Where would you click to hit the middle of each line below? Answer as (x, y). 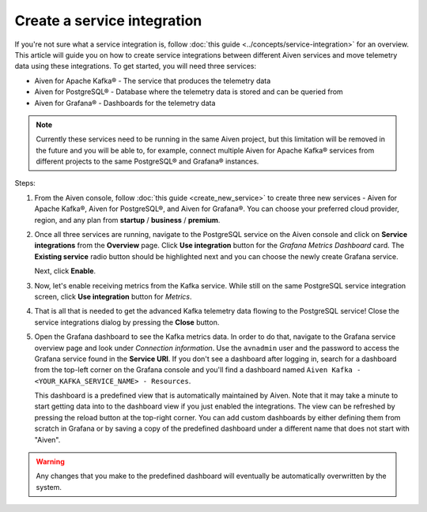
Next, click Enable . (65, 271)
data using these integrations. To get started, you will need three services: (136, 66)
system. (49, 487)
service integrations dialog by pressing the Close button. (127, 322)
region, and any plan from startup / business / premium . (127, 220)
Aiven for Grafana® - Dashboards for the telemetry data (125, 103)
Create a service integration (108, 21)
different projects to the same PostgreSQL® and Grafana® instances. (147, 161)
